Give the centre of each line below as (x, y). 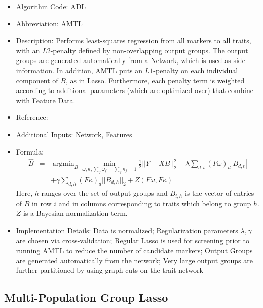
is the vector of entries (219, 193)
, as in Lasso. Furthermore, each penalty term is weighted (155, 80)
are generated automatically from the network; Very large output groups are (134, 260)
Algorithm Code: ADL (51, 6)
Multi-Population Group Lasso (86, 298)
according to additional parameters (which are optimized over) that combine (135, 90)
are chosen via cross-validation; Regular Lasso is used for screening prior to (133, 240)
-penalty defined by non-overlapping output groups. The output (149, 50)
